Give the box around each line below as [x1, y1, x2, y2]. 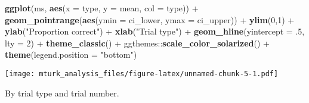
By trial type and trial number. [5, 86, 119, 99]
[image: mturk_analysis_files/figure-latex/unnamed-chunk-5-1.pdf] [5, 69, 279, 78]
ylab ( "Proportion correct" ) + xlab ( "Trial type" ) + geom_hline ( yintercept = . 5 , [5, 25, 305, 38]
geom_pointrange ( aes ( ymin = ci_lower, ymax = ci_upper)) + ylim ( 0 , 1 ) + [5, 13, 295, 26]
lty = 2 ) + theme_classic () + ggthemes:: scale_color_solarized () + [5, 36, 270, 49]
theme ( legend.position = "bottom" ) [5, 48, 137, 61]
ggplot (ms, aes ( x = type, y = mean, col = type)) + [5, 2, 199, 14]
